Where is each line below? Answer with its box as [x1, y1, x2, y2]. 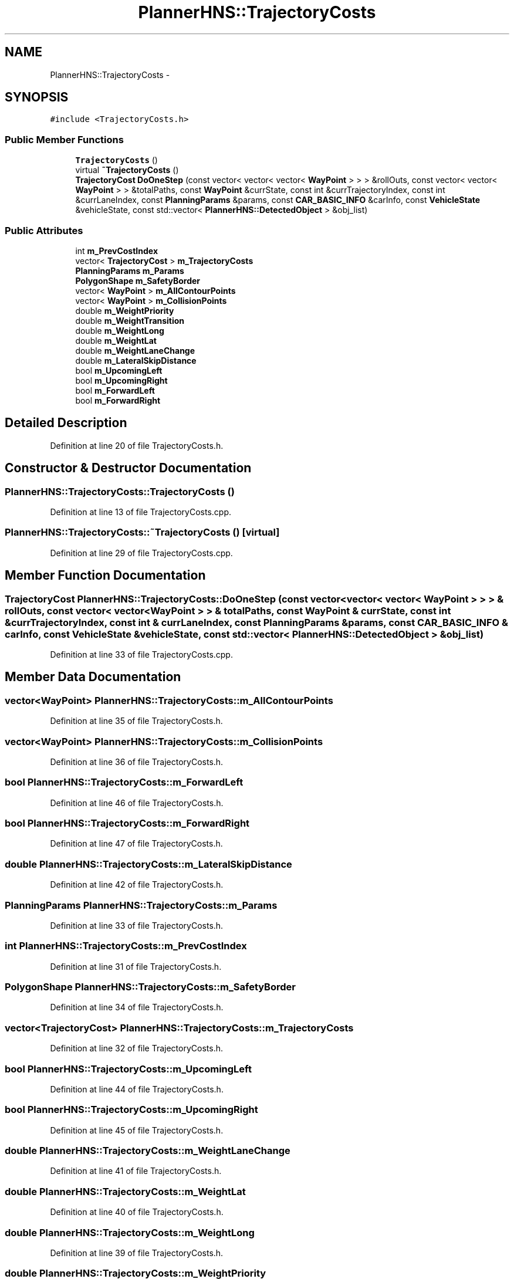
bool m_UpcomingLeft [75, 365, 163, 375]
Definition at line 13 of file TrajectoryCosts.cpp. [50, 507, 232, 517]
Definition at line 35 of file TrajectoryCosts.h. [50, 716, 223, 726]
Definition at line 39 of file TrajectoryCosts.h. [50, 1247, 224, 1258]
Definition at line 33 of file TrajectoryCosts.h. [50, 920, 224, 931]
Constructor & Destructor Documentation [5, 461, 252, 476]
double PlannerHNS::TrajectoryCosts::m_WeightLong [5, 1226, 255, 1239]
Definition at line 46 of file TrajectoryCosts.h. [50, 797, 224, 808]
